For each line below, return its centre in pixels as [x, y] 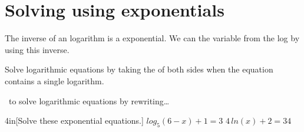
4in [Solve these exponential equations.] [74, 121]
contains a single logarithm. [54, 80]
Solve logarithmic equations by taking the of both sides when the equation [139, 69]
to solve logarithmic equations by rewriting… [89, 100]
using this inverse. [37, 49]
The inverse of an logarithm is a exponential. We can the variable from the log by [152, 38]
